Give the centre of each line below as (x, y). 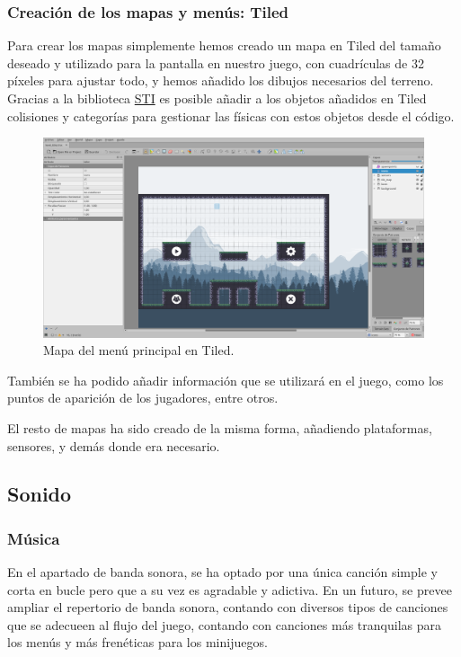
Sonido (40, 494)
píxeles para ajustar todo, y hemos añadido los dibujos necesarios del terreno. (221, 80)
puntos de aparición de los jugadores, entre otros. (143, 398)
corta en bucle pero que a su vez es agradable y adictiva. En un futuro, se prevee (230, 589)
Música (34, 538)
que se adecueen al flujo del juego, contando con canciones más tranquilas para (224, 624)
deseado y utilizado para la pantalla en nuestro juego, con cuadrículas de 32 (216, 62)
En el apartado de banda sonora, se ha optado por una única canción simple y (222, 572)
